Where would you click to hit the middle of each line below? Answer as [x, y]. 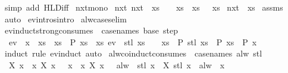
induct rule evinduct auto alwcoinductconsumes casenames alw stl [133, 53]
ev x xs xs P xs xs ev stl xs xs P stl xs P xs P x [133, 42]
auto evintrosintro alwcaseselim [65, 19]
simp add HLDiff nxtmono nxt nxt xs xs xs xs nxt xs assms [144, 7]
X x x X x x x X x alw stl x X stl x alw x [117, 64]
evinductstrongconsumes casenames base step [91, 30]
